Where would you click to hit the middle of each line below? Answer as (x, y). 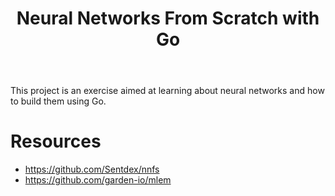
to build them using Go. (58, 101)
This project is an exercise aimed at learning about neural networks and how (167, 91)
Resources (56, 141)
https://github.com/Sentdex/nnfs (92, 169)
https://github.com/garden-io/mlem (98, 180)
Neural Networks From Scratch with (168, 18)
